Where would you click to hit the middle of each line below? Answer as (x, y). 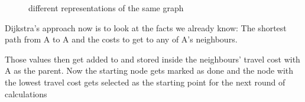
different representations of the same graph (106, 8)
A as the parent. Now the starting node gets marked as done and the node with (149, 70)
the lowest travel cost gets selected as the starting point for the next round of (145, 82)
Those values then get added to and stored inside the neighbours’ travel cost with (152, 59)
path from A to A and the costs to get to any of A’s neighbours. (121, 39)
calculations (26, 93)
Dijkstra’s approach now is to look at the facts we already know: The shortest (146, 27)
